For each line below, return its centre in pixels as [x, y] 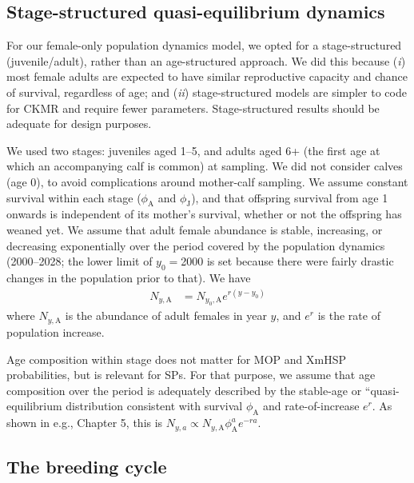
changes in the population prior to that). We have [129, 277]
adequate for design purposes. [79, 124]
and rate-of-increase [311, 406]
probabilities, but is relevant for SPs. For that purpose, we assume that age [191, 375]
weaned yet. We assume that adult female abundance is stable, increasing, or [195, 229]
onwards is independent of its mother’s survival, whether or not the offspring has [204, 214]
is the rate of [349, 315]
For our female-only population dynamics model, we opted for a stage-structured [204, 45]
